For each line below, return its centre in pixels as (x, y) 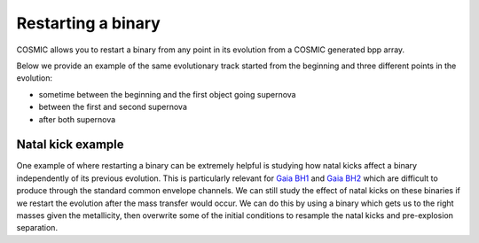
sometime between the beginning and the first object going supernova (167, 94)
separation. (37, 228)
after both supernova (77, 119)
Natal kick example (70, 145)
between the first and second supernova (113, 107)
